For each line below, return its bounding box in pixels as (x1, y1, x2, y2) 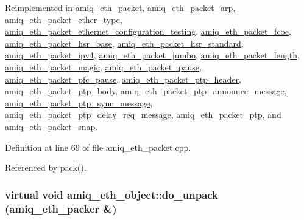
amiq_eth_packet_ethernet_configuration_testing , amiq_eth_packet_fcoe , (5, 25, 291, 38)
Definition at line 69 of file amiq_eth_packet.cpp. (5, 140, 191, 153)
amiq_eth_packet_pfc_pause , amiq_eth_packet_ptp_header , (5, 72, 241, 85)
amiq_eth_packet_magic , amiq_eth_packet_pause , (5, 60, 202, 73)
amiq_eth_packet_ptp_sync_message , (5, 96, 153, 109)
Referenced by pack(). (5, 161, 87, 174)
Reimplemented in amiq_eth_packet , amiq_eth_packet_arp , (5, 1, 236, 13)
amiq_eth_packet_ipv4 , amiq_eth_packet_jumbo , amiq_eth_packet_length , (5, 49, 300, 61)
